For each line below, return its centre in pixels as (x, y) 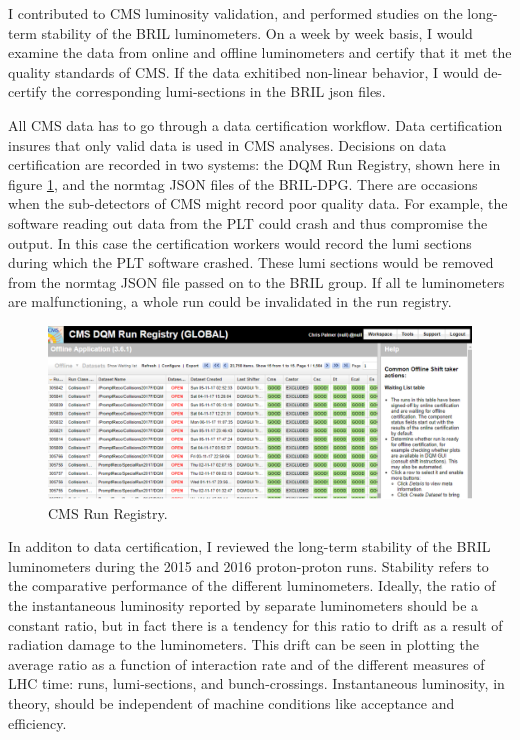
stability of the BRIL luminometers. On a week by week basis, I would (257, 32)
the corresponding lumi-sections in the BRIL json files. (218, 91)
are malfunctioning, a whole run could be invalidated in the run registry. (230, 301)
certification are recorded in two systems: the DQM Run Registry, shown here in (254, 164)
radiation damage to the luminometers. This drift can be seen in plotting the (243, 644)
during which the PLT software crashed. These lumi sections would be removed (251, 262)
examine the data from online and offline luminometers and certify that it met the (260, 52)
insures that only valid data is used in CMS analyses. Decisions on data (227, 144)
